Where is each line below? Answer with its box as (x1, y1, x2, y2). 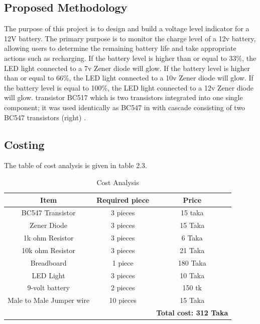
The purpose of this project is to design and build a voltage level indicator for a (4, 23, 249, 34)
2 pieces (110, 282, 135, 293)
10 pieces (109, 295, 137, 305)
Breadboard (30, 257, 67, 268)
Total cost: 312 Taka (156, 307, 228, 318)
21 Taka (180, 245, 205, 255)
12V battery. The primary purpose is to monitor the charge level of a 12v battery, (4, 33, 256, 43)
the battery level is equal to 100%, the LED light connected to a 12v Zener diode (4, 82, 253, 93)
